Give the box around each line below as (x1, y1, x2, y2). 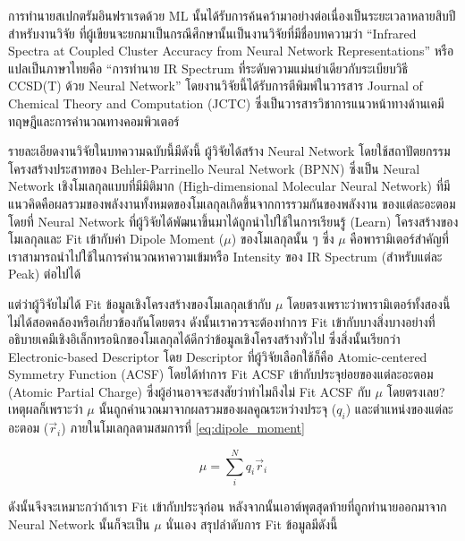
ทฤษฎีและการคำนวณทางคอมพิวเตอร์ (8, 111, 180, 130)
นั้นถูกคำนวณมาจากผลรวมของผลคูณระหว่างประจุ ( (98, 399, 337, 418)
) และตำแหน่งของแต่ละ (345, 399, 453, 418)
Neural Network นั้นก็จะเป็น (8, 514, 150, 533)
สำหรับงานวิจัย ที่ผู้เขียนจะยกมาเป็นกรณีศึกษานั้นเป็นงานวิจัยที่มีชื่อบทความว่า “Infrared (8, 23, 417, 42)
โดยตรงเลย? (386, 382, 445, 400)
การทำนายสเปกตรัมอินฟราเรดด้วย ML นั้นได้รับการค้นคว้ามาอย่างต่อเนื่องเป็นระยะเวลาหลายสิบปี (8, 6, 456, 24)
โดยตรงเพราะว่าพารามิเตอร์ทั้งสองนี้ (287, 294, 451, 313)
